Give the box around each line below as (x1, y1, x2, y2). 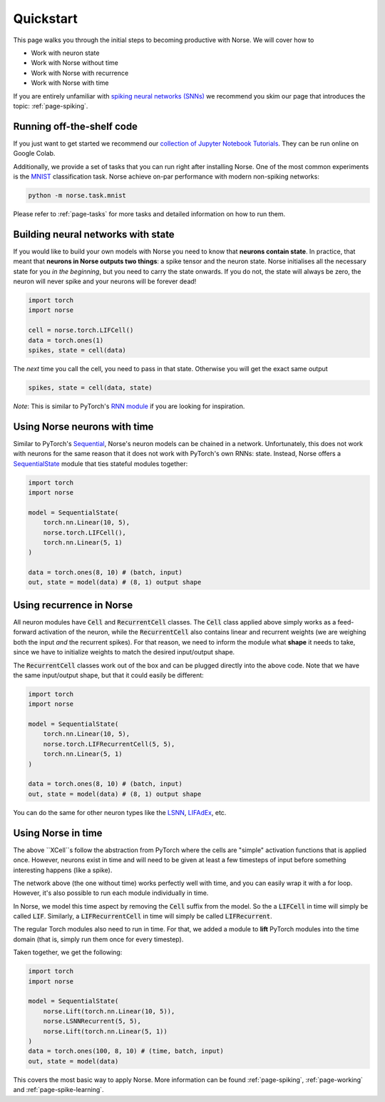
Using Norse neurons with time (13, 420, 154, 433)
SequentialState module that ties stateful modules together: (13, 459, 188, 467)
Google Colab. (13, 149, 56, 158)
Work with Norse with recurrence (31, 69, 129, 77)
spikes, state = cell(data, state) (28, 383, 153, 392)
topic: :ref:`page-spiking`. (13, 101, 88, 110)
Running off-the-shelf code (13, 120, 138, 132)
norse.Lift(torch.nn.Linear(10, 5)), (43, 1007, 175, 1015)
